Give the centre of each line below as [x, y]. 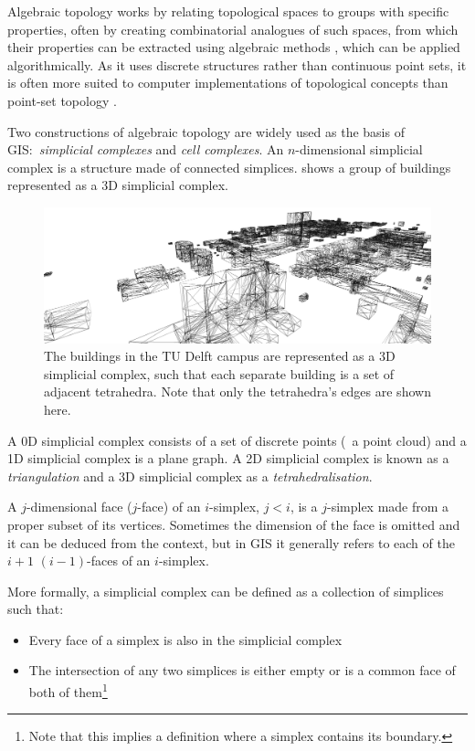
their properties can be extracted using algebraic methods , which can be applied [234, 47]
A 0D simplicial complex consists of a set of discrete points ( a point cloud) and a [237, 440]
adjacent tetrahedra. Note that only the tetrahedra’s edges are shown [237, 391]
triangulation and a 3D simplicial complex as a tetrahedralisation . [190, 476]
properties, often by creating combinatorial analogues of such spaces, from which [233, 29]
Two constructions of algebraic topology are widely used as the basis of [206, 131]
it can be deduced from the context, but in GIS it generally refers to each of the [231, 542]
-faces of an [119, 561]
